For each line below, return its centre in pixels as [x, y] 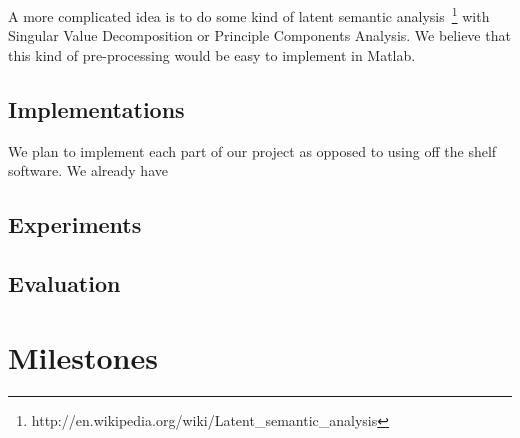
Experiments [75, 224]
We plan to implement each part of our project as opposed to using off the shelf [252, 150]
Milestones [83, 356]
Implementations [96, 108]
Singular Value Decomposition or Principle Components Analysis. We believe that [259, 35]
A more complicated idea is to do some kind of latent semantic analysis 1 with [249, 14]
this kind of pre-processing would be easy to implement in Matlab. [212, 54]
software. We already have [88, 170]
